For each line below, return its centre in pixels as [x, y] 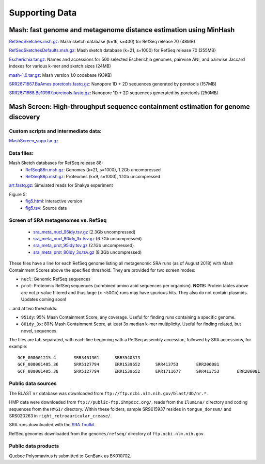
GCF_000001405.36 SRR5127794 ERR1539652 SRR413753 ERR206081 [118, 365]
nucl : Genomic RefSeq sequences [56, 279]
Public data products [34, 446]
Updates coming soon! [44, 299]
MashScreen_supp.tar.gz [34, 141]
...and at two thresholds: [33, 308]
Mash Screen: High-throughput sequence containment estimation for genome [129, 107]
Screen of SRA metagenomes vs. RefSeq [58, 220]
